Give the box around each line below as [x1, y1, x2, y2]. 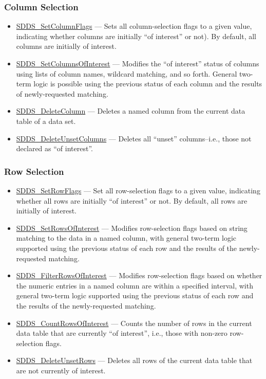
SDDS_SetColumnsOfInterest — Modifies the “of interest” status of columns [16, 58, 259, 68]
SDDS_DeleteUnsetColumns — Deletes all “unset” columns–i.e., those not [16, 133, 252, 143]
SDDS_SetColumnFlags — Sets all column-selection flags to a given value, [16, 21, 252, 31]
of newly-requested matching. [16, 88, 108, 99]
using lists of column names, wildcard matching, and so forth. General [16, 68, 237, 79]
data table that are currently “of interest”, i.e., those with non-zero [16, 328, 227, 338]
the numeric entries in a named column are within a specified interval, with [16, 280, 253, 291]
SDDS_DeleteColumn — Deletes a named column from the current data [16, 105, 245, 116]
